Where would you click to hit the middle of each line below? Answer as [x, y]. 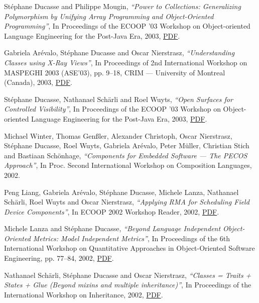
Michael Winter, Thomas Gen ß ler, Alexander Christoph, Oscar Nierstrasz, [118, 135]
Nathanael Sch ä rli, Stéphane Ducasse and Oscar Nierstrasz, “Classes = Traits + [128, 275]
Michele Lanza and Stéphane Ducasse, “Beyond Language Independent [112, 228]
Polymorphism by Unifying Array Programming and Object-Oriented [109, 16]
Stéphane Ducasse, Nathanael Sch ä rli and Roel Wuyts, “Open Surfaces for [118, 99]
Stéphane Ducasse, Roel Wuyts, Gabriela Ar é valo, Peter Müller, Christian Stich [127, 145]
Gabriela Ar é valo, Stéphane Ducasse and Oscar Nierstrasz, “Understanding [119, 53]
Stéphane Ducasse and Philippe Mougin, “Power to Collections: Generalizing [122, 6]
